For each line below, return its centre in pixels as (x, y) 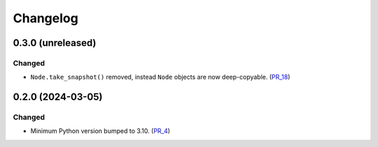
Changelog (45, 18)
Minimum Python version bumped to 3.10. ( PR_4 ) (100, 131)
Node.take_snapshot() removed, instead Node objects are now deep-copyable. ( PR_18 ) (160, 77)
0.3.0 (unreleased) (55, 43)
